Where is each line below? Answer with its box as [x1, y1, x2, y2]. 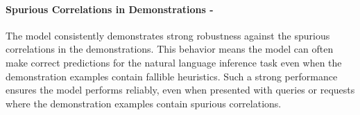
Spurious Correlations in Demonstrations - [6, 1, 214, 16]
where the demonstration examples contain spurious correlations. [6, 96, 282, 110]
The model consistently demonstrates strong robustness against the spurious [6, 28, 330, 42]
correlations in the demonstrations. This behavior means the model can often [6, 42, 334, 56]
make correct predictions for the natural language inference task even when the [6, 55, 342, 69]
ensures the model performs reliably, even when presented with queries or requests [6, 82, 355, 97]
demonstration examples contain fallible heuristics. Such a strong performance [6, 69, 338, 83]
